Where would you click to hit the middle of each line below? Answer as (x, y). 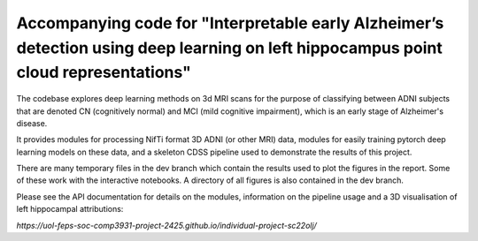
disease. (32, 123)
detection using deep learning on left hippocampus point (229, 48)
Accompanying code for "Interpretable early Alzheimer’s (230, 23)
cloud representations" (104, 73)
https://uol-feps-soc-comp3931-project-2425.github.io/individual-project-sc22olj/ (167, 225)
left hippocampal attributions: (70, 209)
